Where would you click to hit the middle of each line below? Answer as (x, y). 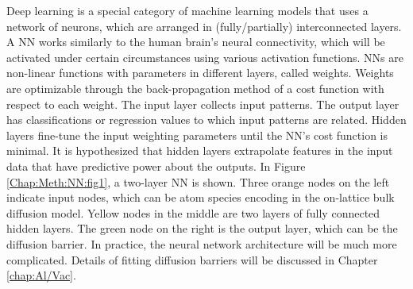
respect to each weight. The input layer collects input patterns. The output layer (203, 104)
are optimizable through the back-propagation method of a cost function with (195, 88)
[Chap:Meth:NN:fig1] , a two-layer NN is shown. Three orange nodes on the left (198, 181)
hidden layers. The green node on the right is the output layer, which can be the (202, 228)
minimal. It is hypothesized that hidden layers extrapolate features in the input (200, 150)
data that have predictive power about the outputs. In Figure (156, 166)
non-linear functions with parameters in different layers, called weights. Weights (200, 73)
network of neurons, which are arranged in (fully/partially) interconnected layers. (204, 26)
